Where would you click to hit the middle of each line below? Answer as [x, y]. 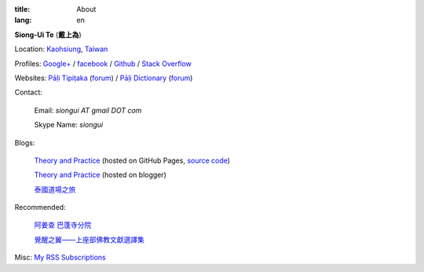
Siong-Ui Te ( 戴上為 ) [48, 35]
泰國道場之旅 [55, 189]
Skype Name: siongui [69, 125]
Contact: [29, 92]
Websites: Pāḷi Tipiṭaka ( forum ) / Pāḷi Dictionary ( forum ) [104, 78]
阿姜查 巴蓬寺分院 [63, 225]
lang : [23, 20]
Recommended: [40, 208]
